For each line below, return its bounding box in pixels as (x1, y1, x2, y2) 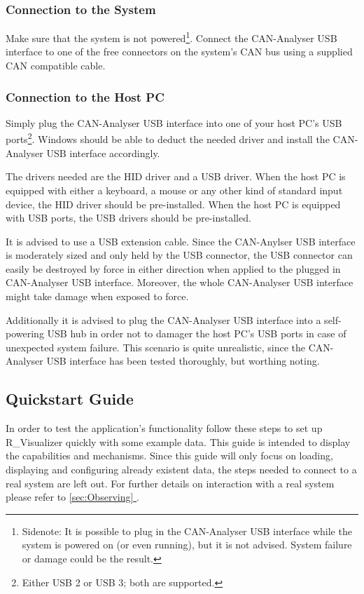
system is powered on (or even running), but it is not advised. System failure (22, 537, 352, 552)
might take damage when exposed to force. (6, 289, 189, 304)
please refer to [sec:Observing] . (6, 490, 139, 504)
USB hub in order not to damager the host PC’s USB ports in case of (47, 326, 346, 341)
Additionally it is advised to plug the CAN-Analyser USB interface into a (6, 312, 321, 327)
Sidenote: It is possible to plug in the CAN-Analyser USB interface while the (22, 523, 352, 538)
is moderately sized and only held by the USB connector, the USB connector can (6, 248, 353, 262)
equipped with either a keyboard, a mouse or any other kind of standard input (6, 182, 343, 197)
